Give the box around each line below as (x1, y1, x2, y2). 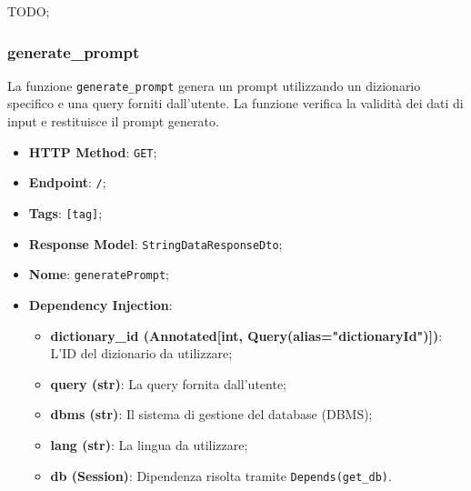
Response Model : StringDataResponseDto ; (28, 234, 283, 253)
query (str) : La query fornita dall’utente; (50, 374, 286, 393)
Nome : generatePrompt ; (28, 265, 169, 284)
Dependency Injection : (28, 295, 173, 314)
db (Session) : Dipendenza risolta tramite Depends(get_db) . (50, 466, 392, 485)
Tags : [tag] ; (28, 203, 103, 222)
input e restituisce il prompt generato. (7, 112, 219, 131)
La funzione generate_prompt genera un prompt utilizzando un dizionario (7, 75, 421, 95)
